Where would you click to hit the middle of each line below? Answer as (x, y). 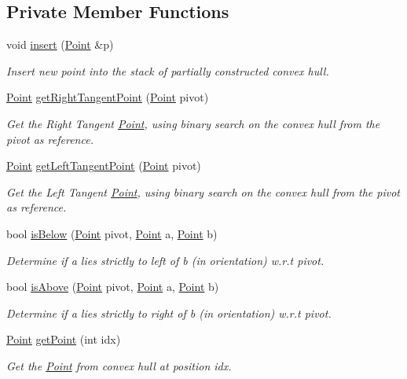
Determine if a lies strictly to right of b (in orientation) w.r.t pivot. (169, 313)
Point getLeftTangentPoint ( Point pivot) (104, 166)
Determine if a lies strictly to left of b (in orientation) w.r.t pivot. (165, 260)
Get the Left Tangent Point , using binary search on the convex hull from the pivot (203, 191)
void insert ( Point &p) (60, 44)
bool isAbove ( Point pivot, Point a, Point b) (113, 287)
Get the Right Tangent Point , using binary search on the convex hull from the (193, 123)
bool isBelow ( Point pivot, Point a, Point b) (112, 233)
